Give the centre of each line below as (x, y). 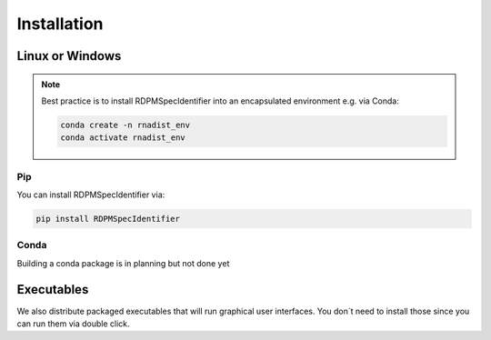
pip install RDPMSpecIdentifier (108, 219)
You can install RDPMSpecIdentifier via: (91, 195)
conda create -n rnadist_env (125, 125)
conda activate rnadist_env (123, 138)
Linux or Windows (69, 56)
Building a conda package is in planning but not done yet (123, 263)
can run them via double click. (74, 324)
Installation (60, 24)
